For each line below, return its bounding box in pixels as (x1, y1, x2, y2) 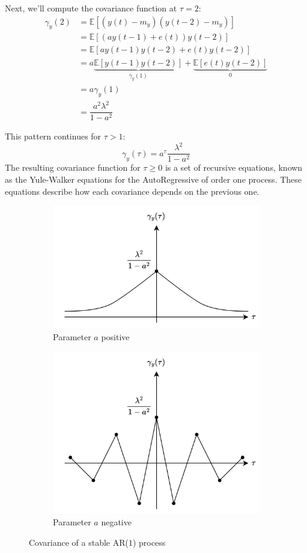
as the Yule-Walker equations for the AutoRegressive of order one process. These (5, 173, 302, 186)
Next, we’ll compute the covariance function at (5, 2, 177, 14)
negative (101, 516, 132, 528)
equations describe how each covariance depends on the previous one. (5, 185, 260, 197)
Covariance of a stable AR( (29, 536, 129, 548)
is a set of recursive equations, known (165, 161, 303, 174)
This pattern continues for (5, 130, 102, 142)
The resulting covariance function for (5, 161, 141, 174)
